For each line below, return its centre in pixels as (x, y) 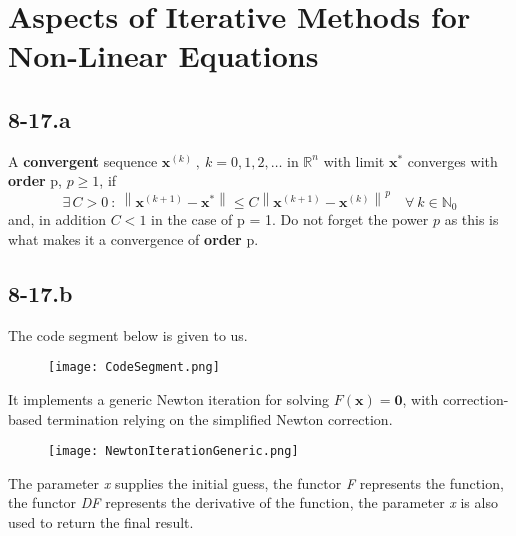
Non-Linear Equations (163, 55)
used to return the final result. (101, 522)
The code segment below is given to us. (128, 334)
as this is (471, 219)
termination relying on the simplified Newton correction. (219, 418)
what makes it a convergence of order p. (133, 238)
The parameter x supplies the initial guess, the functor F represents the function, (256, 482)
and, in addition (57, 219)
